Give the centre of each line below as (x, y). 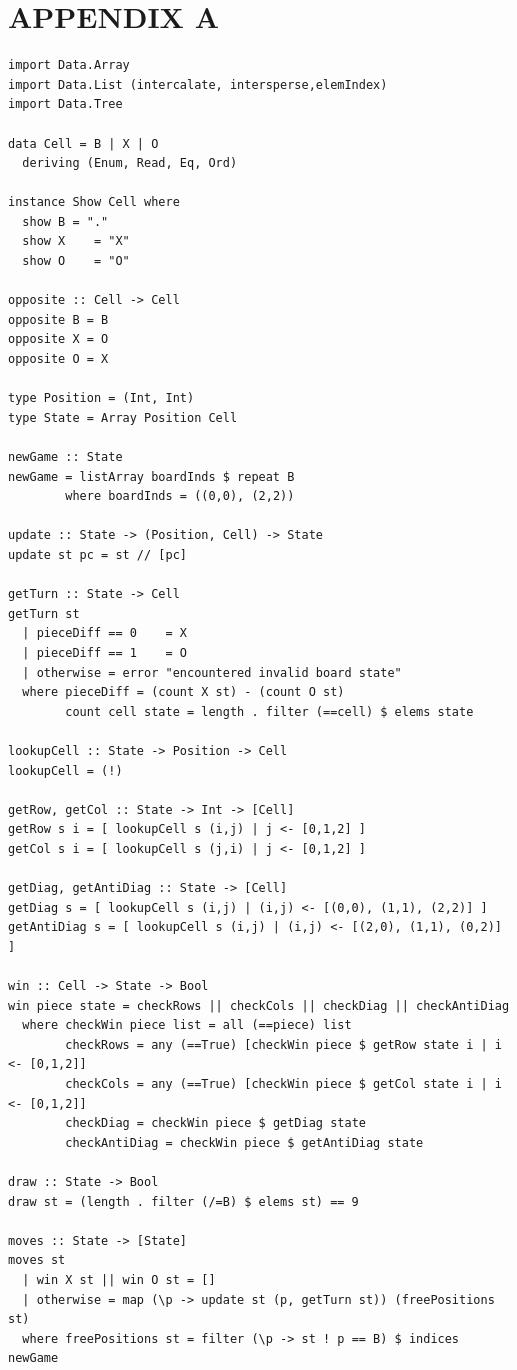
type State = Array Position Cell (123, 417)
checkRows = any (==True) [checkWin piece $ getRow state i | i (283, 1044)
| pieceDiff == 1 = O (104, 652)
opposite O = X (58, 359)
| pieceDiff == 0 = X (104, 633)
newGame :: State (65, 457)
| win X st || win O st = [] (119, 1279)
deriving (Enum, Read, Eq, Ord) (130, 163)
